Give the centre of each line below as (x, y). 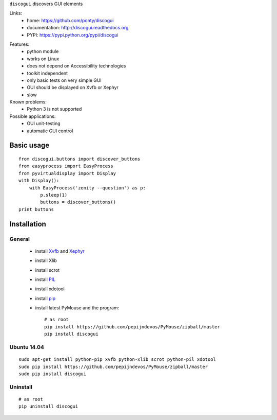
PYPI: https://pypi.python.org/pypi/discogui (73, 35)
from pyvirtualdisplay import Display (67, 173)
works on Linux (43, 59)
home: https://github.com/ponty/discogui (70, 20)
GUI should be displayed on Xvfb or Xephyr (73, 87)
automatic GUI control (50, 131)
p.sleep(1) (54, 195)
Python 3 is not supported (54, 109)
